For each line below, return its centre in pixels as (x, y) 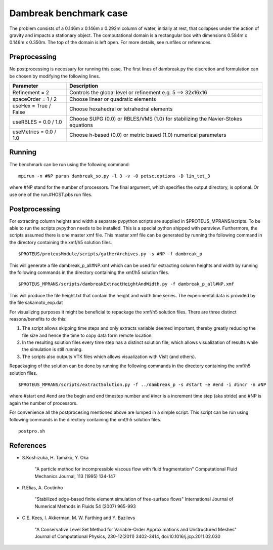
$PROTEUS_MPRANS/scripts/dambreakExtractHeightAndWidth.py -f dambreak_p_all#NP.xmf (126, 284)
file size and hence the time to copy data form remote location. (87, 335)
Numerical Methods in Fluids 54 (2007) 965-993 (85, 506)
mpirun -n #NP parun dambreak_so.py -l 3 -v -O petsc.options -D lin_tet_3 (114, 176)
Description (84, 86)
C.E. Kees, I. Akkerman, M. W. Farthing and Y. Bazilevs (79, 518)
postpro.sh (32, 431)
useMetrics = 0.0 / (34, 132)
